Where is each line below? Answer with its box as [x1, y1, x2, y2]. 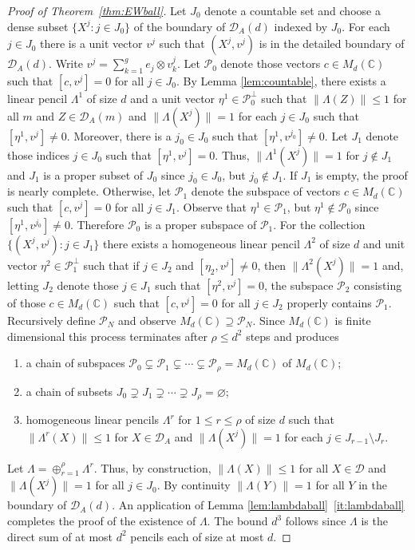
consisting [354, 276, 402, 293]
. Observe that [176, 198, 247, 215]
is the [361, 512, 388, 529]
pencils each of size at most [130, 528, 264, 544]
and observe [118, 311, 176, 328]
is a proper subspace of [144, 216, 257, 232]
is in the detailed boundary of [259, 35, 405, 52]
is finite [334, 311, 371, 328]
